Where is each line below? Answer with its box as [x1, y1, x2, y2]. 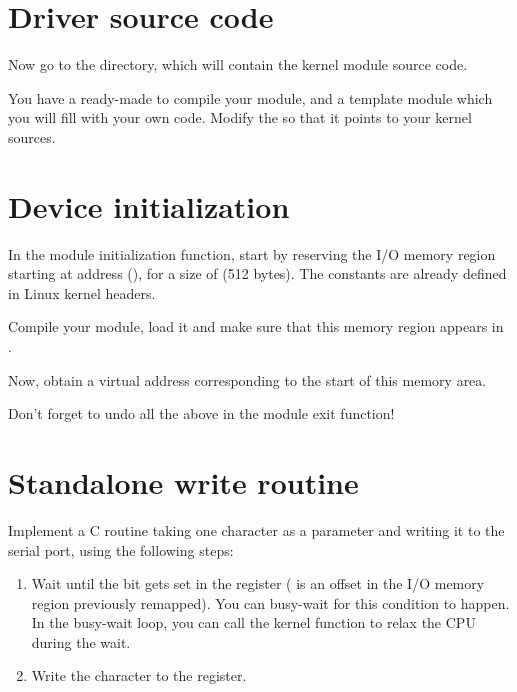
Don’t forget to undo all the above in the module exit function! [8, 403, 395, 424]
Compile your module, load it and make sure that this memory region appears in [8, 316, 504, 337]
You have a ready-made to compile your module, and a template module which [8, 87, 493, 108]
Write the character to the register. [31, 665, 247, 686]
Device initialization [8, 185, 290, 226]
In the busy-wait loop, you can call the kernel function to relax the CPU [31, 612, 476, 633]
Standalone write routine [8, 461, 359, 502]
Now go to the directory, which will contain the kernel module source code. [8, 54, 468, 75]
